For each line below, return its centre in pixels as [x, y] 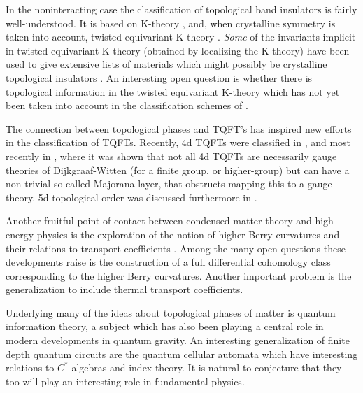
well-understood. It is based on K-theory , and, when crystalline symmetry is [171, 23]
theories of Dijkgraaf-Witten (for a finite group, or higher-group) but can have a [178, 170]
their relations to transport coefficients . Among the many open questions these [176, 248]
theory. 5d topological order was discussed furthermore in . [131, 197]
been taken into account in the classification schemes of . [127, 105]
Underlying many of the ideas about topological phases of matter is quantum [171, 312]
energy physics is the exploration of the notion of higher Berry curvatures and [173, 234]
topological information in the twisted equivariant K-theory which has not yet [173, 91]
